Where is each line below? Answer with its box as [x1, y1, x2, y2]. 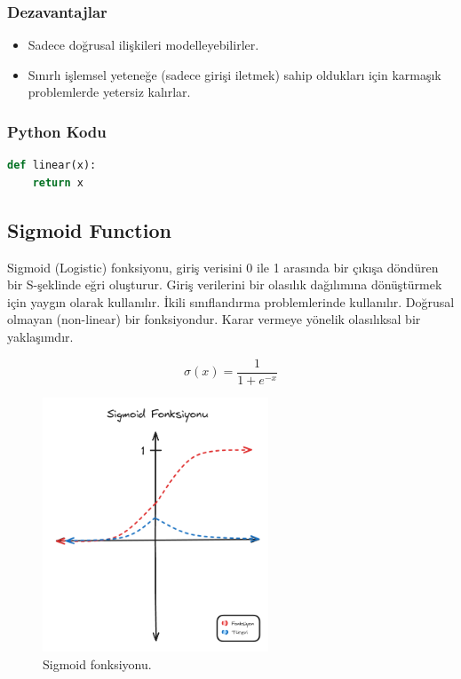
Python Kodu [7, 120, 107, 142]
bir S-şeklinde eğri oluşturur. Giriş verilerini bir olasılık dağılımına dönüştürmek [7, 275, 442, 294]
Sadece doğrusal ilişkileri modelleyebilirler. [28, 36, 259, 54]
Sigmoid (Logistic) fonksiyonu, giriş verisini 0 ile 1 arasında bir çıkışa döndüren [7, 257, 439, 276]
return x [32, 176, 83, 189]
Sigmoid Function [7, 216, 171, 243]
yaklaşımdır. [7, 327, 74, 345]
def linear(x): [7, 159, 97, 172]
